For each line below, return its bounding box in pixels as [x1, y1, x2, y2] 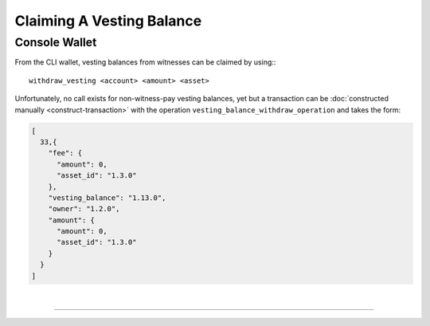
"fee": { [48, 148, 83, 158]
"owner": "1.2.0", [48, 204, 120, 214]
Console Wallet [14, 35, 97, 49]
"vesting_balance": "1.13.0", [48, 193, 166, 202]
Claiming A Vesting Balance [14, 12, 202, 29]
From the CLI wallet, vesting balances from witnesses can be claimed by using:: [14, 57, 276, 67]
